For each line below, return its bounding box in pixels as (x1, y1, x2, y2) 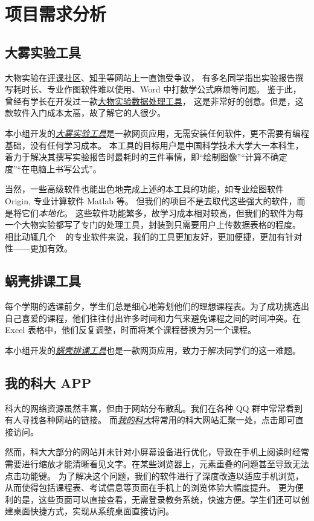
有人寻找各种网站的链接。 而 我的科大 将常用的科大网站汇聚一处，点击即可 (5, 413, 295, 426)
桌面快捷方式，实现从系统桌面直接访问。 (13, 505, 174, 517)
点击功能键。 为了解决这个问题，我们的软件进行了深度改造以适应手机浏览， (5, 469, 304, 482)
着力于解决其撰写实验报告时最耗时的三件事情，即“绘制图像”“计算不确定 (5, 150, 287, 163)
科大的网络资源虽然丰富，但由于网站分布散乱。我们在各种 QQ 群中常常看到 (5, 401, 303, 414)
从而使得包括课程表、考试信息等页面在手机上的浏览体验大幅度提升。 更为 (5, 481, 295, 494)
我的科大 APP (5, 373, 92, 392)
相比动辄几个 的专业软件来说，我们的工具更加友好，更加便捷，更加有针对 (5, 230, 303, 242)
